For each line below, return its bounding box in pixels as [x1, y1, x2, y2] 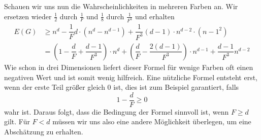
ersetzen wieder [4, 11, 52, 21]
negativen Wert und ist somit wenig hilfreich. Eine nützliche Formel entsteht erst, [4, 72, 258, 82]
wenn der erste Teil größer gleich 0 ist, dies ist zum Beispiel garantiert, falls [4, 82, 239, 92]
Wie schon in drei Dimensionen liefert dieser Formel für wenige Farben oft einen [4, 61, 253, 72]
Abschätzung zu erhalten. [4, 126, 83, 136]
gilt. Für [4, 116, 30, 127]
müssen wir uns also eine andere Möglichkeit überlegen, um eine [52, 116, 251, 127]
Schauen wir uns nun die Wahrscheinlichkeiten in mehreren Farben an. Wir [4, 1, 238, 11]
